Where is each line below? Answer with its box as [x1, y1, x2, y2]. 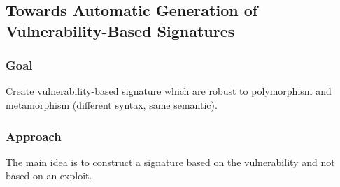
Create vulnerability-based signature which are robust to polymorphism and [6, 84, 332, 98]
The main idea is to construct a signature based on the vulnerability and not [6, 154, 335, 169]
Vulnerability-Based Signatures [6, 20, 235, 41]
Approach [6, 127, 62, 144]
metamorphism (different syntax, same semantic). [6, 97, 218, 112]
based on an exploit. [6, 168, 92, 183]
